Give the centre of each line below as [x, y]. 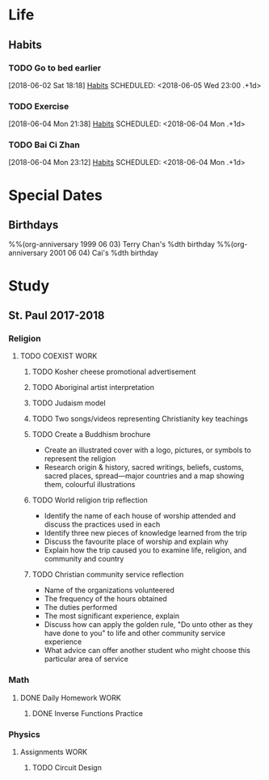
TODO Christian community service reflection [108, 574]
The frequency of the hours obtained [105, 599]
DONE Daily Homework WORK [70, 697]
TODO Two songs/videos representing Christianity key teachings [140, 419]
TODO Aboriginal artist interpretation [93, 388]
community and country [84, 559]
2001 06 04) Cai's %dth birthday [104, 253]
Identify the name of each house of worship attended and [140, 516]
